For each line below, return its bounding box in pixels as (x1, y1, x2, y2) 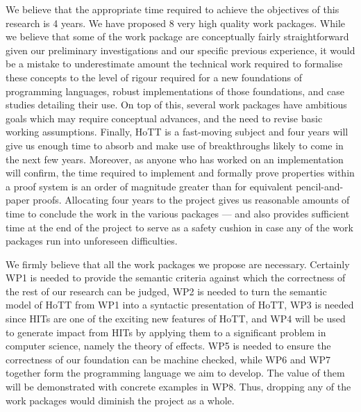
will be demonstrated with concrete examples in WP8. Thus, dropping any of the (6, 379, 351, 394)
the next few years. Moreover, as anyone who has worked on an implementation (6, 151, 344, 166)
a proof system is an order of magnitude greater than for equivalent (6, 179, 293, 193)
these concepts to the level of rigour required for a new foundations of (6, 69, 303, 84)
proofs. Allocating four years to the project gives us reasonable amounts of (33, 192, 350, 207)
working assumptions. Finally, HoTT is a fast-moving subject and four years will (6, 124, 349, 139)
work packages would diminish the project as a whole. (6, 393, 235, 407)
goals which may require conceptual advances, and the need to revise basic (6, 110, 323, 125)
